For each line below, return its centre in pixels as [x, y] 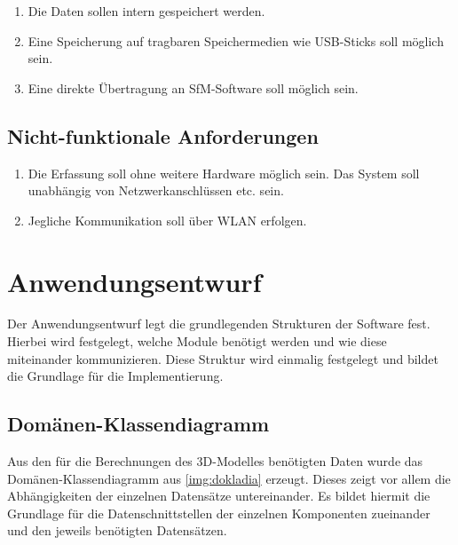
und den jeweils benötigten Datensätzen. [117, 530]
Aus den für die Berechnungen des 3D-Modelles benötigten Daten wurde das [215, 461]
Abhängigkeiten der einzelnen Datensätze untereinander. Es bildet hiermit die [219, 496]
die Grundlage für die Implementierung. [115, 376]
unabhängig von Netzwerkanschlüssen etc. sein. [156, 190]
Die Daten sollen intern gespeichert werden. [146, 11]
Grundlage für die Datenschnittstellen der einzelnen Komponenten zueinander [219, 513]
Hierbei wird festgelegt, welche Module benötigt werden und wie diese [197, 341]
